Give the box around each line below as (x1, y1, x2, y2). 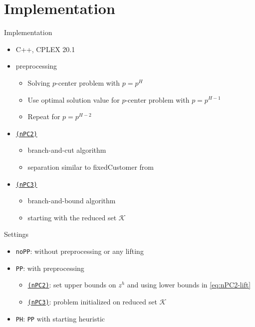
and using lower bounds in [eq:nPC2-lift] (127, 279, 251, 290)
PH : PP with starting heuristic (15, 313, 105, 323)
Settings (4, 229, 29, 239)
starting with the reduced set (27, 212, 117, 222)
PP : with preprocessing (15, 262, 84, 273)
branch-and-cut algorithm (27, 145, 106, 155)
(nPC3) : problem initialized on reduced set (27, 296, 157, 306)
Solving (27, 77, 50, 88)
